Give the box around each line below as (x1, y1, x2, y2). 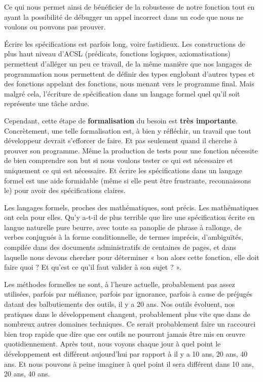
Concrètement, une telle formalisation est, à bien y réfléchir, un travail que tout (4, 125, 251, 136)
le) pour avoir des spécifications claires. (4, 185, 126, 196)
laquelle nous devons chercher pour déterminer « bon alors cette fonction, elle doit (4, 251, 259, 262)
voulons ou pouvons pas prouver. (4, 21, 106, 32)
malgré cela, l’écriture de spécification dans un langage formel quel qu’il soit (4, 88, 240, 99)
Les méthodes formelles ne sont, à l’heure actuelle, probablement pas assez (4, 278, 235, 289)
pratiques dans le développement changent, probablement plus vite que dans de (4, 308, 250, 319)
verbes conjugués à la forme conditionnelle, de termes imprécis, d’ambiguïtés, (4, 232, 243, 242)
